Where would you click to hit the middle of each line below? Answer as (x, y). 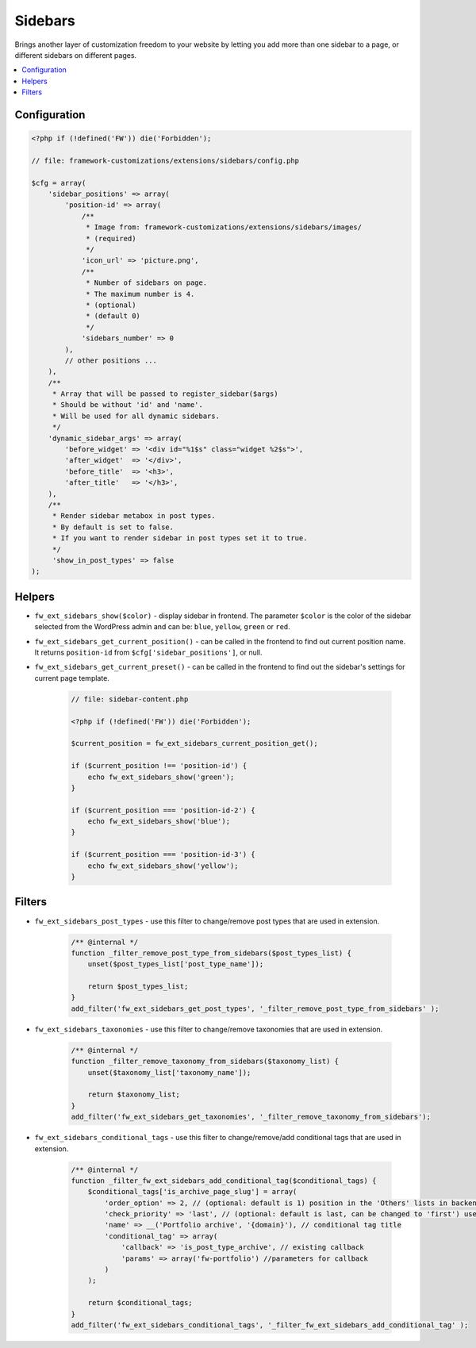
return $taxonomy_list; (134, 1095)
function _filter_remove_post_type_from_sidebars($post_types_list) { (211, 953)
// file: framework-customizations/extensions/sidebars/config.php (165, 160)
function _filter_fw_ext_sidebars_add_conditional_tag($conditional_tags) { (224, 1181)
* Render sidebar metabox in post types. (134, 516)
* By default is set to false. (113, 527)
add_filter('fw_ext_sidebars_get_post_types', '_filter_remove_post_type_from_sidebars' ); (255, 1008)
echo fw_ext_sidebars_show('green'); (161, 777)
